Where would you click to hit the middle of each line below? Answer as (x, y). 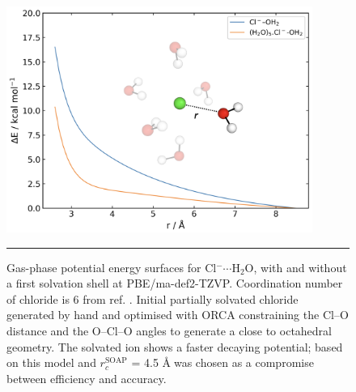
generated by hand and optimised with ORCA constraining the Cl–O (178, 315)
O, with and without (296, 267)
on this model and (51, 362)
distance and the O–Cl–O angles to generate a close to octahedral (169, 330)
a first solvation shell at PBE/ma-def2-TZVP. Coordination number (175, 283)
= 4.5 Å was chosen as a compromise (222, 362)
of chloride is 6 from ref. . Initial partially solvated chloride (153, 298)
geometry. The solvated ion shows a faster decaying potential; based (175, 346)
